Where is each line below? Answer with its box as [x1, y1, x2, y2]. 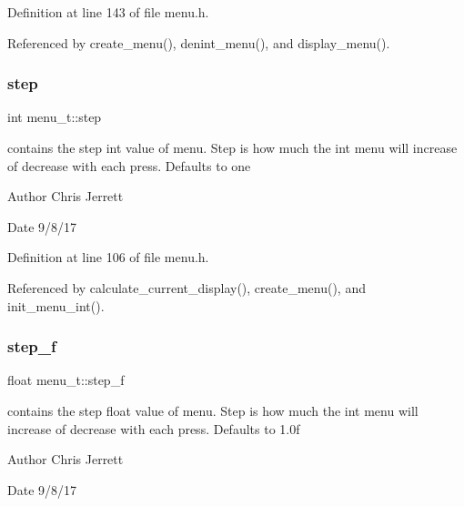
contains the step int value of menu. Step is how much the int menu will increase [7, 138, 458, 157]
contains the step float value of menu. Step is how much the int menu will [7, 400, 419, 420]
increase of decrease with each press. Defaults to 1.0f [7, 419, 300, 438]
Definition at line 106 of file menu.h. [7, 248, 209, 267]
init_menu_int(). [7, 296, 105, 315]
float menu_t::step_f [7, 370, 125, 390]
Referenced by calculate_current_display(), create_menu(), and [7, 278, 366, 297]
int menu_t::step [7, 107, 102, 126]
